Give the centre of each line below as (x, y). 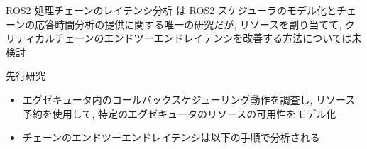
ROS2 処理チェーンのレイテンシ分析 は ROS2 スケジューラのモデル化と (171, 10)
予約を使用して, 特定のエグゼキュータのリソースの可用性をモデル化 (179, 113)
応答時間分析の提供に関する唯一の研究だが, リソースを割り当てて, (188, 24)
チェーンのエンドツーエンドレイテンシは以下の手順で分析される (171, 137)
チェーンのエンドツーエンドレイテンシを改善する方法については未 (208, 38)
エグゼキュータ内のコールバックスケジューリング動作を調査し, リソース (189, 99)
